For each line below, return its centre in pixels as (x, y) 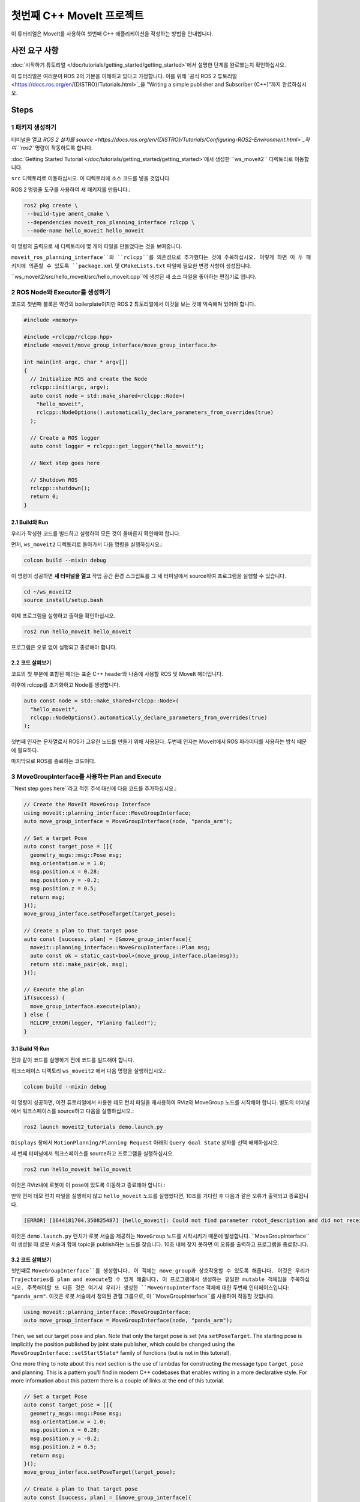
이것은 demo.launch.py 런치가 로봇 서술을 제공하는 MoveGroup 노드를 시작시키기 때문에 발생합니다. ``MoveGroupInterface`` (160, 1236)
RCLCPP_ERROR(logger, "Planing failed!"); (94, 1023)
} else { (37, 1015)
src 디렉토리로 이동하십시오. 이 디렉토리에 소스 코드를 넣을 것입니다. (91, 178)
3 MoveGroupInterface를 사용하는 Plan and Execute (86, 776)
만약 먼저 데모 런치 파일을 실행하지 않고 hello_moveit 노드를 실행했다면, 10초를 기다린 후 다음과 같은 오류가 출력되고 (149, 1196)
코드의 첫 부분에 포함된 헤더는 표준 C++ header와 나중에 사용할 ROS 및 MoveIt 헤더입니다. (117, 673)
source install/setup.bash (63, 600)
